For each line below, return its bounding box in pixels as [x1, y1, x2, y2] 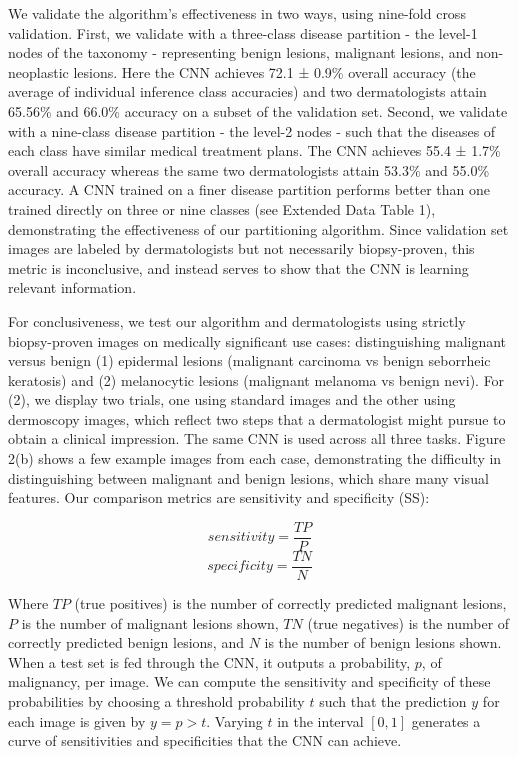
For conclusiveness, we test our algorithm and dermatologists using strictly [8, 310, 466, 331]
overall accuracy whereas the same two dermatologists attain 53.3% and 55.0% [8, 159, 490, 180]
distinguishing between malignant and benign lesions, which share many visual [8, 467, 489, 488]
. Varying [206, 710, 263, 731]
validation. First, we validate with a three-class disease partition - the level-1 [8, 22, 478, 43]
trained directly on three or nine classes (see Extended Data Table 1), [8, 198, 436, 219]
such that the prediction [319, 690, 467, 711]
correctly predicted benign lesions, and [8, 632, 244, 653]
